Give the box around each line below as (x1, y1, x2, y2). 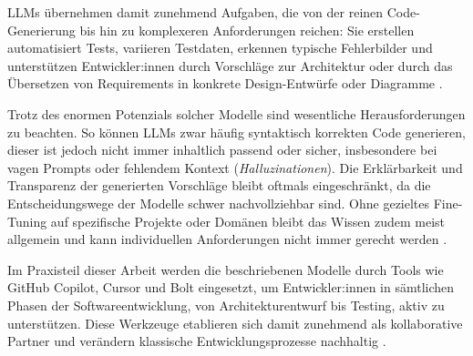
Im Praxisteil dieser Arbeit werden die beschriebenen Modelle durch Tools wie (7, 259, 444, 279)
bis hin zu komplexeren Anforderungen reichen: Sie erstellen (79, 20, 415, 39)
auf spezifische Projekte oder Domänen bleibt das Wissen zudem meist (50, 211, 446, 230)
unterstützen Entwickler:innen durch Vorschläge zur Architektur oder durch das (7, 56, 453, 75)
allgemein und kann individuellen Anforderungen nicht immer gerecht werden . (7, 229, 447, 249)
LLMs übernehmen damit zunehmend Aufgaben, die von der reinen (7, 3, 384, 21)
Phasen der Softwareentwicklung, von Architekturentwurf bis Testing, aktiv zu (7, 295, 445, 314)
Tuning (7, 211, 47, 230)
